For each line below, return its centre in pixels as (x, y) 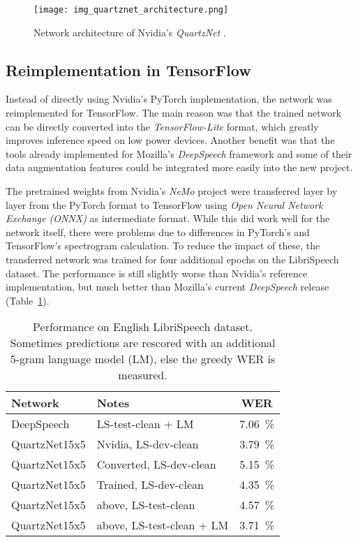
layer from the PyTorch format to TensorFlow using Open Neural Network (164, 204)
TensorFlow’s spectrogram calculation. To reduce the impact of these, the (163, 246)
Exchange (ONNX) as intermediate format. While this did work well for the (168, 218)
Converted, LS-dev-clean (156, 464)
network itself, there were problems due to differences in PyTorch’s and (158, 232)
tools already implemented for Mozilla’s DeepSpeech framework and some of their (179, 153)
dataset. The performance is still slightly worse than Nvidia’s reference (157, 273)
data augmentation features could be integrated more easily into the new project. (179, 167)
